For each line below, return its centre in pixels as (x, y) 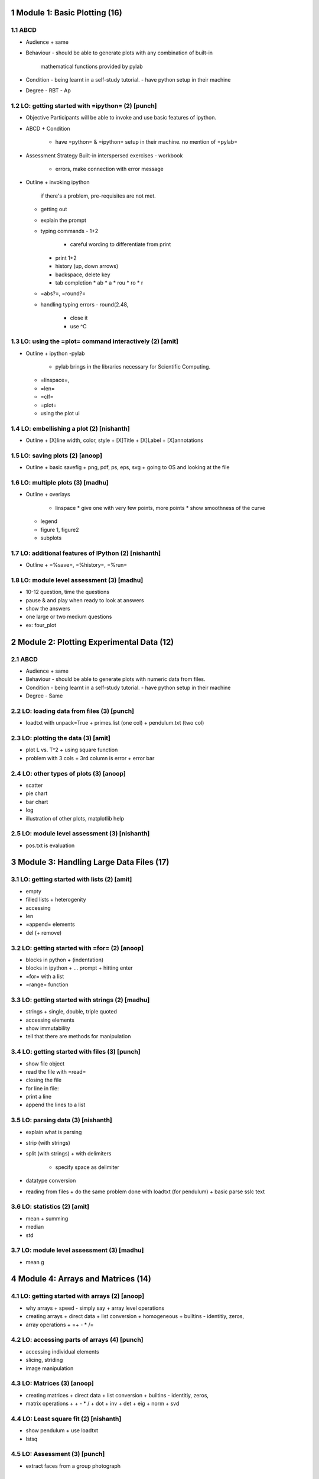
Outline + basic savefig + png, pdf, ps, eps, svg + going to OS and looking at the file (128, 467)
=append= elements (50, 924)
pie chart (37, 793)
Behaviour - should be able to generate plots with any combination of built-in (119, 53)
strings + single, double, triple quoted (71, 1012)
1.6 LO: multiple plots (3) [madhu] (60, 483)
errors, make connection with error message (109, 169)
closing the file (44, 1080)
